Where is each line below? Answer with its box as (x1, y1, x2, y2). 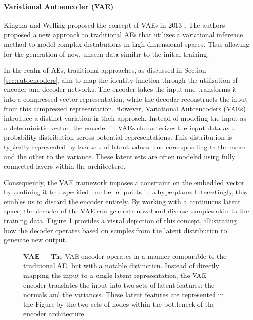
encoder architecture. (23, 308, 86, 319)
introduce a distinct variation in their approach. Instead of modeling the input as (4, 113, 247, 123)
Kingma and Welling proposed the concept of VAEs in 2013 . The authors (4, 20, 225, 30)
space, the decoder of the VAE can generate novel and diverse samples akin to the (4, 206, 249, 216)
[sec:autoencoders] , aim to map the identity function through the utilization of (4, 74, 238, 85)
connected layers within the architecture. (4, 161, 126, 171)
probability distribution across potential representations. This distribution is (4, 132, 232, 142)
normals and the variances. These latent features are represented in (23, 289, 224, 299)
